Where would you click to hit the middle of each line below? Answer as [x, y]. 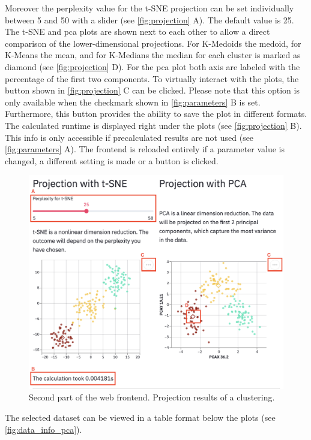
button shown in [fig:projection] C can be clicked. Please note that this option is [152, 90]
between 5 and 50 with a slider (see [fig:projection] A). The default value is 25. [149, 19]
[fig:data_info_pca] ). [44, 429]
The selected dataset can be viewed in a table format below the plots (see [140, 417]
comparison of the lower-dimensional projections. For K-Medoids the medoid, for [153, 43]
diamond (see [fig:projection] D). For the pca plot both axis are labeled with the [152, 66]
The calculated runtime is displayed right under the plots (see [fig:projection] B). [153, 125]
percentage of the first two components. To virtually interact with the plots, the [152, 78]
